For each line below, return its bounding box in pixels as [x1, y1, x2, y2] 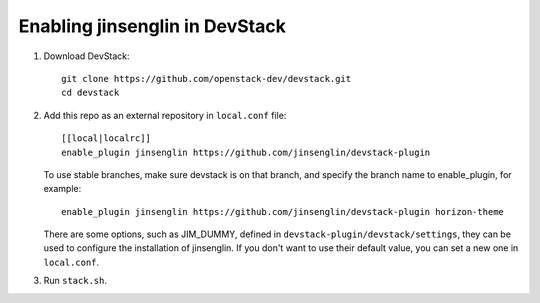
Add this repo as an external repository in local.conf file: [43, 109, 287, 121]
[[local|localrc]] [61, 133, 152, 144]
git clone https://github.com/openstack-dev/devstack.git [61, 73, 352, 84]
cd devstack [61, 87, 120, 99]
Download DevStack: [43, 50, 130, 62]
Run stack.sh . [43, 275, 107, 287]
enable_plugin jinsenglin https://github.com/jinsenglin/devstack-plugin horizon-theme [61, 206, 505, 217]
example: [43, 183, 82, 195]
